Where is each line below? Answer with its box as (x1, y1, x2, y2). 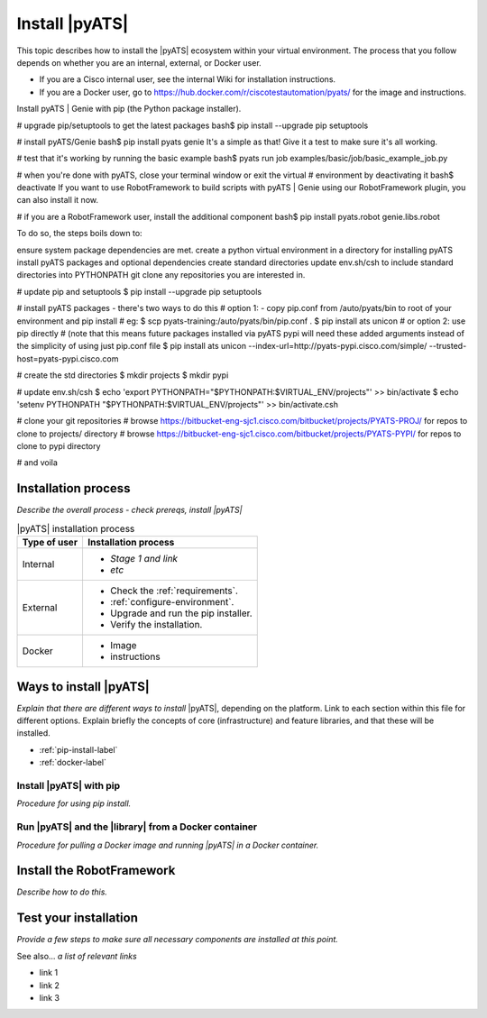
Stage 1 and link (109, 553, 179, 565)
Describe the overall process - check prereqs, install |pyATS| (16, 505, 243, 516)
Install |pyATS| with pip (16, 780, 121, 792)
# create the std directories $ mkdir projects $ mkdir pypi (16, 370, 229, 381)
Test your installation (16, 911, 139, 926)
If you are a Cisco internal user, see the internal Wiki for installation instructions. (39, 74, 336, 85)
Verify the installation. (109, 619, 203, 631)
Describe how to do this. (16, 886, 108, 897)
